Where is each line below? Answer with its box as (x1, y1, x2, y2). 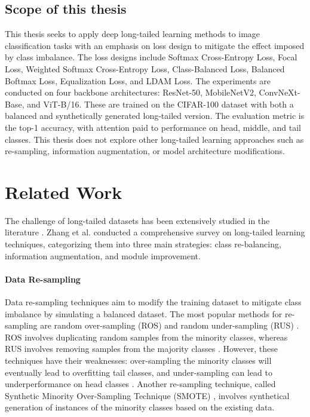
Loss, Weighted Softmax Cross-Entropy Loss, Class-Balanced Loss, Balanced (5, 62, 285, 75)
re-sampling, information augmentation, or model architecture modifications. (5, 145, 285, 157)
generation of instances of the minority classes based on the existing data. (5, 401, 275, 413)
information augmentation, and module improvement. (5, 249, 201, 262)
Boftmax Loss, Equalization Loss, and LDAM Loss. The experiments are (5, 74, 271, 87)
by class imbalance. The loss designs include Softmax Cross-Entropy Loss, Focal (5, 51, 297, 63)
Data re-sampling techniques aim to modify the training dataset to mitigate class (5, 296, 302, 308)
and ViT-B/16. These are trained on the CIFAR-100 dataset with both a (27, 97, 294, 110)
